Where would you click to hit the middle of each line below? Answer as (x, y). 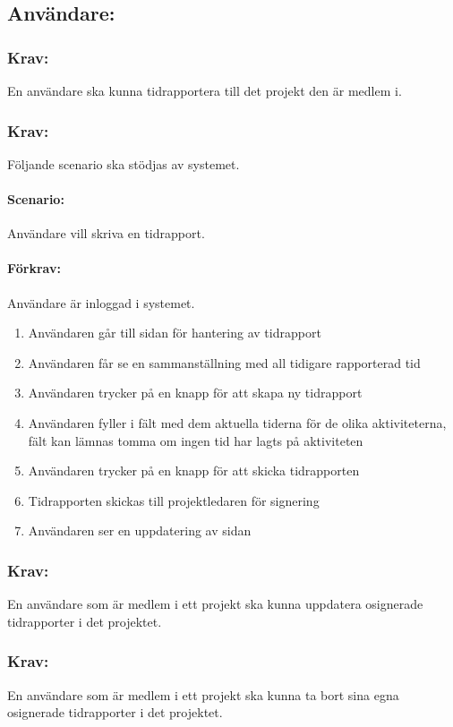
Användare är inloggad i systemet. (101, 302)
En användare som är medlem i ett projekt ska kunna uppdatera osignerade (215, 604)
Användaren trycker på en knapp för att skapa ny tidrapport (195, 393)
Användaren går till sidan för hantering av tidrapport (175, 333)
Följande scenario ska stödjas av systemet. (124, 163)
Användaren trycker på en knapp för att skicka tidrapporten (194, 470)
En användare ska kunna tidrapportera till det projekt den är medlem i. (205, 90)
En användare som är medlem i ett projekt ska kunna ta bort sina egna (203, 694)
